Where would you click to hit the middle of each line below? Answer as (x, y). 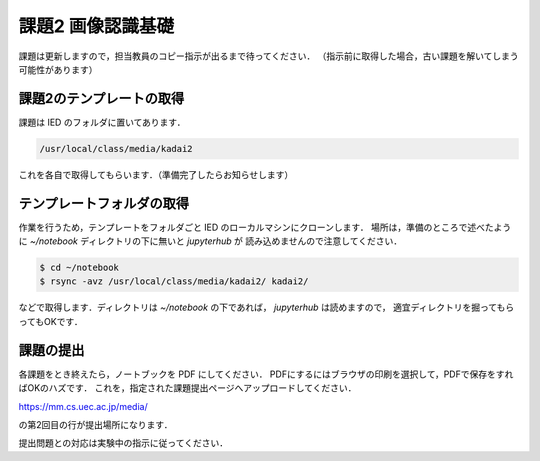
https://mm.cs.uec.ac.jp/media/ (83, 406)
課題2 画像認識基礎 (96, 26)
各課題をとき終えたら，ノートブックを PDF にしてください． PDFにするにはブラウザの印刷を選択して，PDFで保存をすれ (266, 374)
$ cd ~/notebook (79, 268)
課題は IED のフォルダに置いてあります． (102, 122)
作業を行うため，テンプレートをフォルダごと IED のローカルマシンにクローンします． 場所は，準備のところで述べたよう (265, 227)
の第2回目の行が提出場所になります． (95, 424)
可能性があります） (58, 69)
